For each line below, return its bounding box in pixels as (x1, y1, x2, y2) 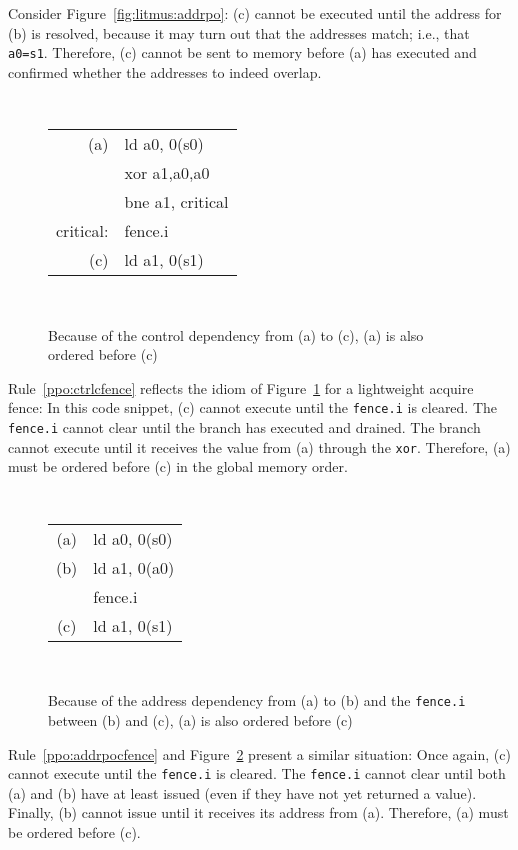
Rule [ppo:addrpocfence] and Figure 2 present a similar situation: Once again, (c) (8, 743, 511, 764)
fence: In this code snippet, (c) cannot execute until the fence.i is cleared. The (8, 397, 498, 418)
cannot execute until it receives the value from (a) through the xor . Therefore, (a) (8, 436, 511, 457)
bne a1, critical (124, 190, 229, 214)
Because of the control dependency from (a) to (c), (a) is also (48, 324, 424, 345)
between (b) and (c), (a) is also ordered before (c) (48, 709, 353, 730)
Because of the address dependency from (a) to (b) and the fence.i (48, 690, 466, 711)
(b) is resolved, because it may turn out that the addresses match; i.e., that (8, 22, 470, 43)
